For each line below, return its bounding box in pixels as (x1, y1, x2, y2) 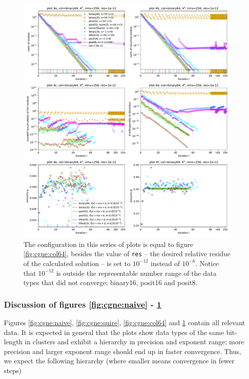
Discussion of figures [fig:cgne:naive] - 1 (4, 298, 162, 310)
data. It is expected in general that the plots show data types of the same (4, 327, 224, 337)
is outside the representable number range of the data (56, 268, 217, 278)
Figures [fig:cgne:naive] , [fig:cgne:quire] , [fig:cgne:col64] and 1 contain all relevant (4, 317, 245, 327)
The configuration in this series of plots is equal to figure (23, 239, 193, 249)
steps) (4, 365, 21, 375)
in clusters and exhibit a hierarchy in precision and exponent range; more (24, 336, 244, 347)
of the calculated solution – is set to (23, 258, 131, 268)
